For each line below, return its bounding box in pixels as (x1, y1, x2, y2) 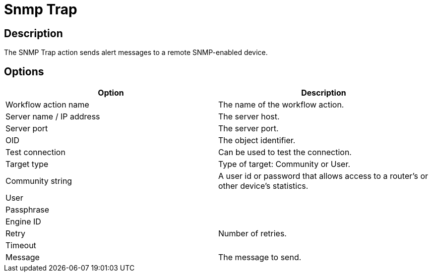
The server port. (218, 123, 279, 134)
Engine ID (5, 217, 41, 227)
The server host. (218, 111, 280, 122)
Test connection (5, 147, 65, 158)
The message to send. (218, 252, 302, 263)
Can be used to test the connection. (218, 147, 352, 158)
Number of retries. (218, 228, 287, 239)
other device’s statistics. (218, 181, 309, 191)
